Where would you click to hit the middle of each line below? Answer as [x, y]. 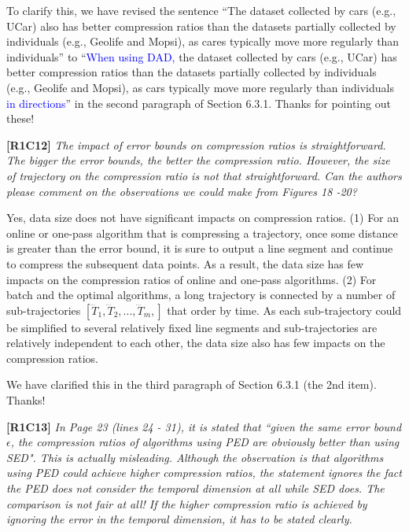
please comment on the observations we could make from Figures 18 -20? [182, 191]
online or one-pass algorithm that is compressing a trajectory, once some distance [202, 233]
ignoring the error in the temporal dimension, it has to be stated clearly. [179, 519]
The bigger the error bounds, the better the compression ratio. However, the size [198, 160]
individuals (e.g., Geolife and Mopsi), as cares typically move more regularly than [203, 41]
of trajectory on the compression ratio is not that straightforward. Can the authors [204, 175]
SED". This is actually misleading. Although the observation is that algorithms [195, 457]
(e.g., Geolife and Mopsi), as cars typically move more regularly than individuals [200, 87]
